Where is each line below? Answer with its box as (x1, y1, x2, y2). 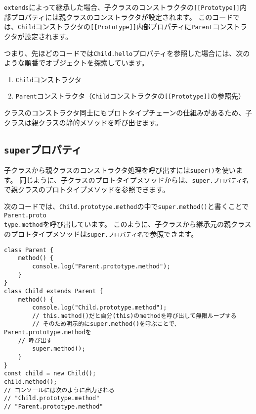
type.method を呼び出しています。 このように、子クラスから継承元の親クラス (4, 219, 252, 229)
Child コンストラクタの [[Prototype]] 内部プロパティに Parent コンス (18, 21, 233, 32)
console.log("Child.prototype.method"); (32, 304, 167, 311)
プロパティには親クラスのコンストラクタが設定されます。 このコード (10, 11, 233, 22)
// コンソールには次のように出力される (4, 386, 115, 394)
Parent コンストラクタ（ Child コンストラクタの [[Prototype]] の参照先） (15, 91, 245, 101)
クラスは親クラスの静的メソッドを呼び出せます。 (4, 117, 163, 127)
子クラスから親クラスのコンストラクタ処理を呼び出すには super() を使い (4, 165, 236, 175)
